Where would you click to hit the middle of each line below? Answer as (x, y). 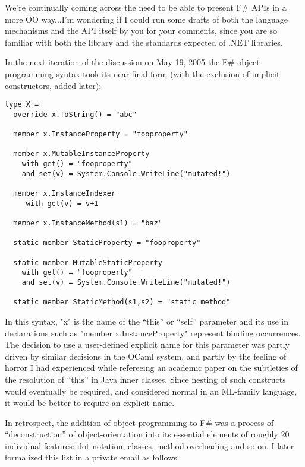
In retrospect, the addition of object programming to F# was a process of (139, 422)
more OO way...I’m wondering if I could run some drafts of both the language (146, 19)
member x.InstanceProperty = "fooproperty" (100, 134)
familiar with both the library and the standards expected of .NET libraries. (144, 42)
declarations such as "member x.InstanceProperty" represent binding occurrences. (153, 333)
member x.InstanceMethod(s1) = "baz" (88, 223)
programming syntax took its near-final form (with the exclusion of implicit (142, 73)
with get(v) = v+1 (62, 203)
